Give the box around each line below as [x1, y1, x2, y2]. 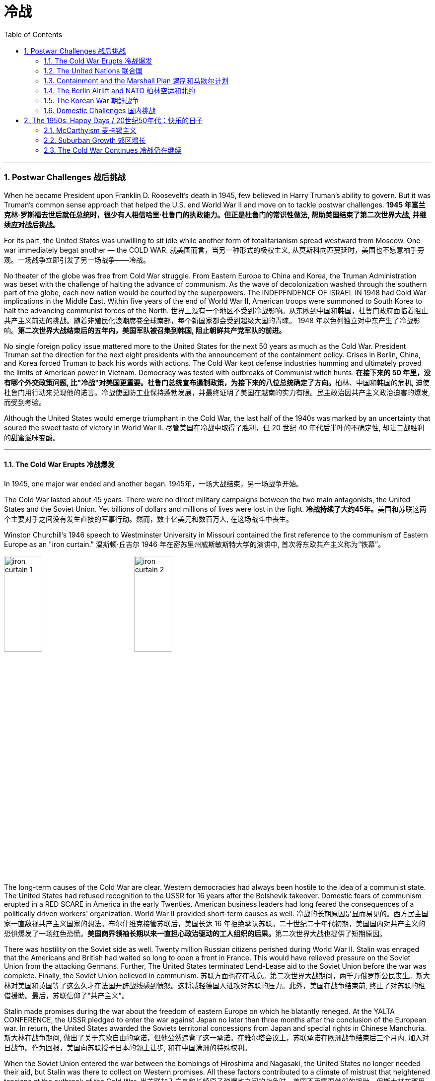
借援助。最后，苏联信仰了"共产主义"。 [4, 991, 129, 1000]
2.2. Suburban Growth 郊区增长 [44, 135, 146, 144]
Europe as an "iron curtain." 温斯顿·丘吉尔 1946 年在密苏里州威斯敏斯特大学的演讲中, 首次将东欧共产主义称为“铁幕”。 [4, 540, 385, 548]
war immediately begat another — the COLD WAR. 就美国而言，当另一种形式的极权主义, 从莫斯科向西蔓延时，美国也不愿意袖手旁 [4, 245, 425, 254]
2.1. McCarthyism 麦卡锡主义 [44, 126, 137, 135]
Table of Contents [4, 30, 63, 39]
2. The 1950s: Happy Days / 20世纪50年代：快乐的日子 [24, 116, 203, 125]
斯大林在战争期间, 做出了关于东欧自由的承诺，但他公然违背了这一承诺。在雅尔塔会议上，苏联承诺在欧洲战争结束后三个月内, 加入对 [4, 1033, 429, 1042]
